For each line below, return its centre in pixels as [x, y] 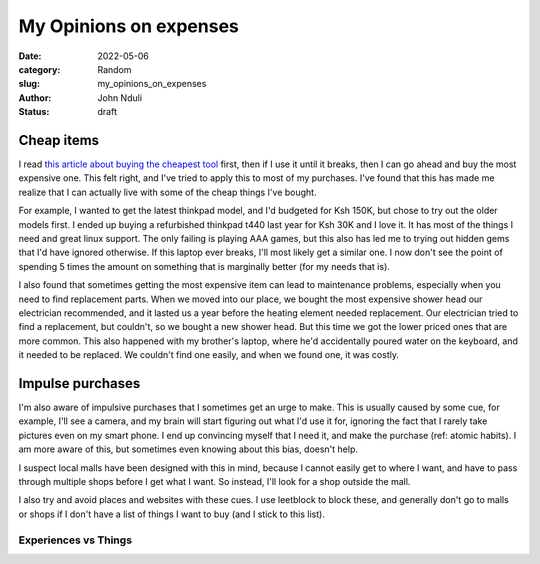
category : [39, 69]
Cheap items [59, 140]
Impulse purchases [79, 383]
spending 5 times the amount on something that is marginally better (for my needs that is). [204, 266]
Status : [34, 112]
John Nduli [120, 97]
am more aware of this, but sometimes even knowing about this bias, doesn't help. [188, 449]
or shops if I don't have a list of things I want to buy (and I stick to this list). [171, 514]
